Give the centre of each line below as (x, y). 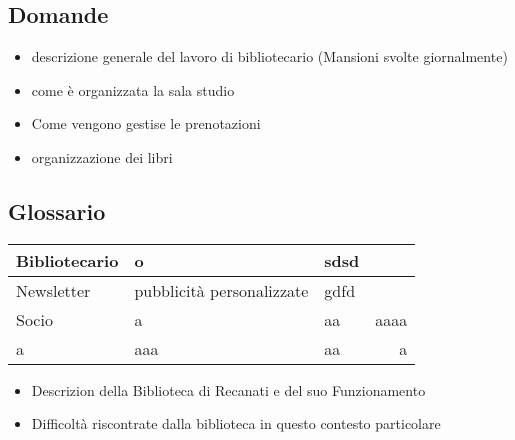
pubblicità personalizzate (221, 290)
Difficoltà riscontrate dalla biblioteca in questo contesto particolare (236, 423)
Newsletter (53, 290)
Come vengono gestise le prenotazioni (146, 123)
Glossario (57, 210)
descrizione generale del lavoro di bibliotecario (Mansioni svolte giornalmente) (269, 56)
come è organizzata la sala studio (133, 89)
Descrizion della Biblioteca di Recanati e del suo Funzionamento (228, 389)
